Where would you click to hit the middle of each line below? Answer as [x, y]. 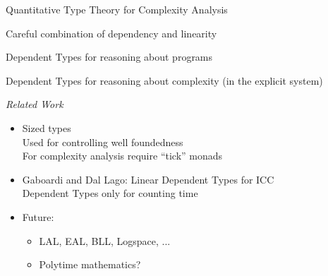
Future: [38, 216]
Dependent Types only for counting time [110, 193]
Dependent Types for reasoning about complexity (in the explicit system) [164, 80]
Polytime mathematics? [90, 264]
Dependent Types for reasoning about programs [109, 57]
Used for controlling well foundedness [103, 142]
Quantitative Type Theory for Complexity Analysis [117, 9]
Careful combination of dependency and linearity [111, 33]
